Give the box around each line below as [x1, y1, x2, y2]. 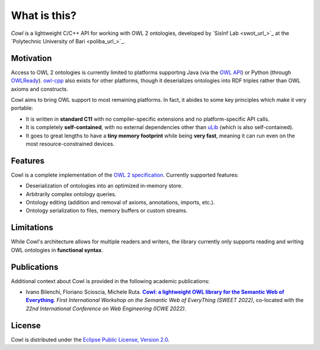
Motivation [11, 53, 52, 63]
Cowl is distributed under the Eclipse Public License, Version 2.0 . [11, 336, 170, 343]
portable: [11, 104, 34, 112]
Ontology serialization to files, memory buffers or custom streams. [25, 207, 188, 214]
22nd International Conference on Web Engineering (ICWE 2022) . [25, 305, 187, 312]
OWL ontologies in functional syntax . [11, 246, 103, 253]
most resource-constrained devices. [25, 140, 115, 147]
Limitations [11, 223, 53, 233]
